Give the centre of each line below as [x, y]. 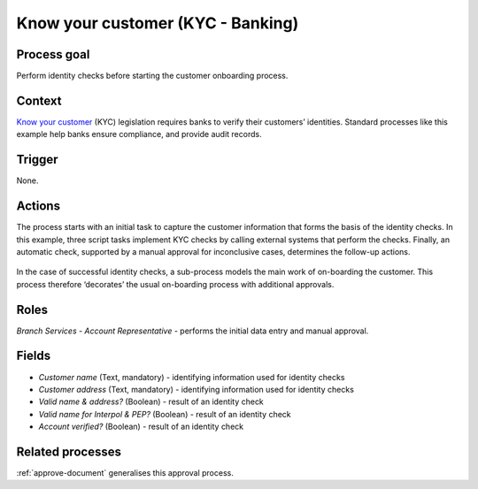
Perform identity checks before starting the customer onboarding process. [152, 76]
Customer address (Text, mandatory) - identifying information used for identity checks [196, 389]
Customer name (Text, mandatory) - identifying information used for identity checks [192, 377]
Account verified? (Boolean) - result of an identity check [141, 427]
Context [39, 100]
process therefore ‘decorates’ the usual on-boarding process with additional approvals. [175, 284]
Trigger [37, 160]
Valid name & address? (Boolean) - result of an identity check [151, 401]
